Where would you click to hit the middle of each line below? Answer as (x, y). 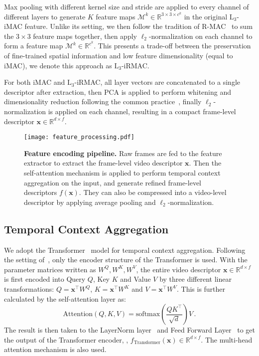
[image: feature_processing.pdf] (79, 137)
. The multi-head (227, 339)
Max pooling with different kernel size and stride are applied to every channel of (127, 6)
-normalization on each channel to (200, 36)
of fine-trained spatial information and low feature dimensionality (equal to (119, 56)
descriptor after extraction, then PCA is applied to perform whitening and (118, 91)
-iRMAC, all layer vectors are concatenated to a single (157, 82)
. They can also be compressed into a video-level (153, 192)
